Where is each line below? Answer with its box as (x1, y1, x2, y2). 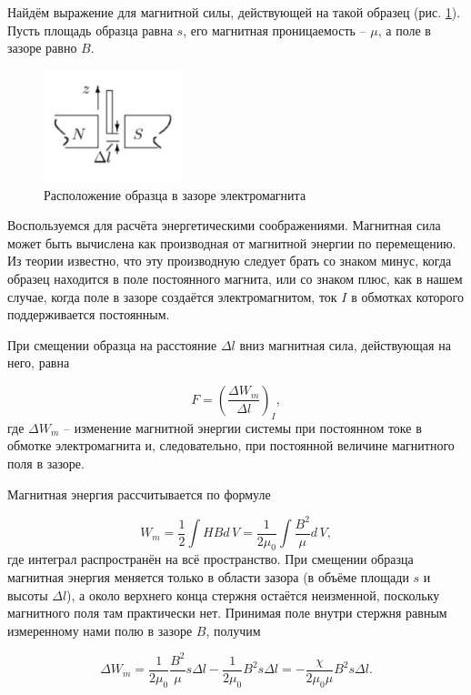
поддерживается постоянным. (7, 305, 170, 324)
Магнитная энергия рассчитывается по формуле (7, 484, 271, 503)
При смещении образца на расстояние (7, 335, 217, 354)
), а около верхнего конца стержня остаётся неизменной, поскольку (66, 585, 440, 604)
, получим (205, 620, 261, 640)
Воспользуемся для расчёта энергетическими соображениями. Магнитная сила (7, 216, 441, 235)
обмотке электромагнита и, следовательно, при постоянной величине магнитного (7, 436, 455, 455)
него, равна (7, 353, 70, 372)
